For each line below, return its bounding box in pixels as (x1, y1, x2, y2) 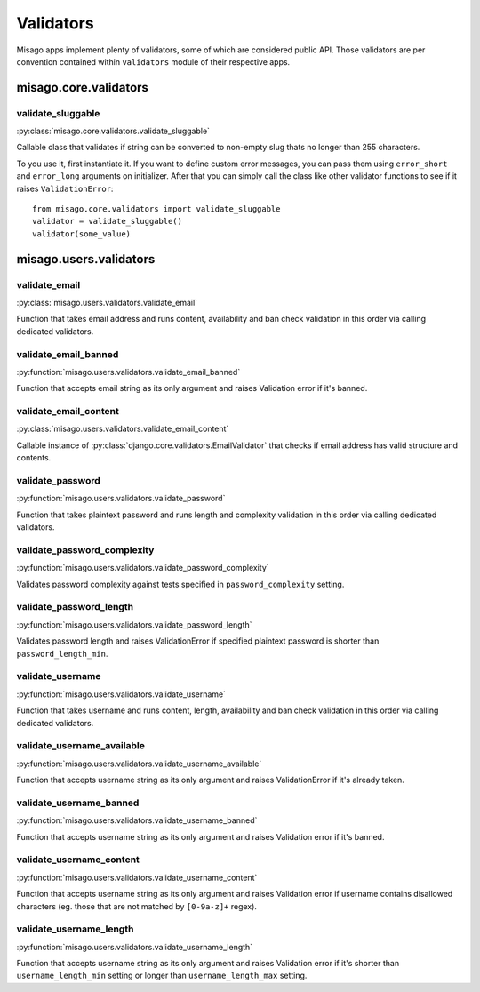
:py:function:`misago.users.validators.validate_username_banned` (16, 815, 258, 826)
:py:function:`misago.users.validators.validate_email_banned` (16, 366, 241, 377)
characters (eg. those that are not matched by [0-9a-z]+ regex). (16, 900, 258, 911)
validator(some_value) (32, 228, 132, 239)
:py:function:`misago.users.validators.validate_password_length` (16, 619, 252, 630)
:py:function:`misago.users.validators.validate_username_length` (16, 941, 253, 952)
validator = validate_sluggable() (32, 216, 182, 227)
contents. (16, 452, 52, 463)
